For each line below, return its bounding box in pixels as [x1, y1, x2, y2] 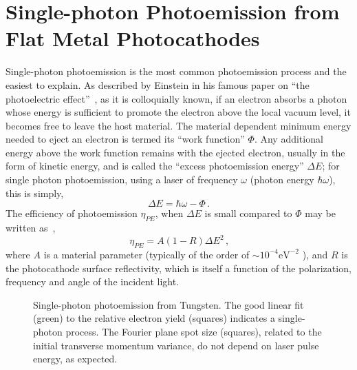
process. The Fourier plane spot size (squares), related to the [65, 324, 322, 338]
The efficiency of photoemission [6, 206, 138, 220]
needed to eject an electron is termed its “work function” [6, 132, 245, 146]
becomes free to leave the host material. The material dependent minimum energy [6, 118, 351, 132]
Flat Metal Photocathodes [6, 24, 260, 52]
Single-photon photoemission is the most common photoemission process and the [6, 64, 347, 79]
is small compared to [204, 206, 292, 220]
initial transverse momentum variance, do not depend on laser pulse [33, 338, 319, 352]
